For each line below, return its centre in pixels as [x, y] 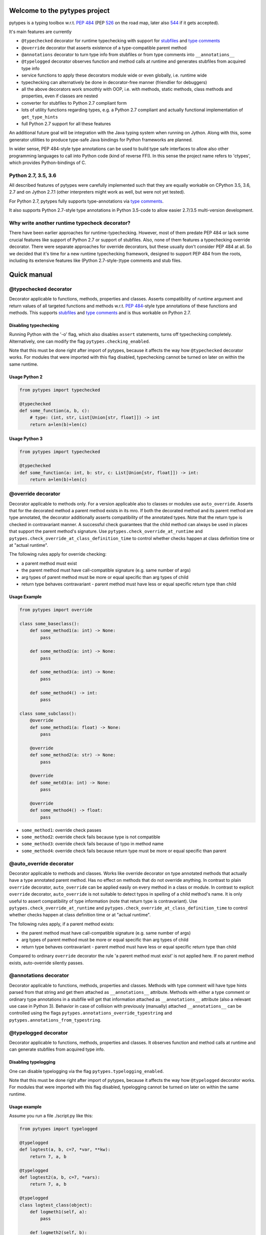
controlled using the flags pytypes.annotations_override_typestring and [91, 1013]
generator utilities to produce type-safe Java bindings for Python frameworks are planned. [101, 140]
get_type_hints [40, 117]
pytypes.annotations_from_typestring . [55, 1020]
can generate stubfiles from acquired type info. [57, 1049]
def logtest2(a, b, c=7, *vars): [60, 1177]
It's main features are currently [40, 32]
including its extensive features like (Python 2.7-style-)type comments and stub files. [95, 260]
